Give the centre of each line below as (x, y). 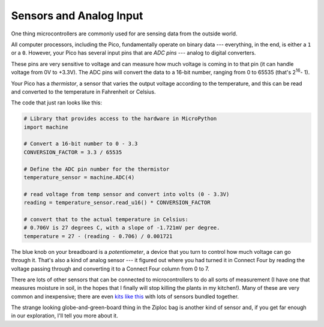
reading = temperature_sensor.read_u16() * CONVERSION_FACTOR (117, 203)
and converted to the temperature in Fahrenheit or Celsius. (83, 91)
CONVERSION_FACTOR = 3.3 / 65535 (73, 152)
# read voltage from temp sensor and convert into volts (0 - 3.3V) (127, 194)
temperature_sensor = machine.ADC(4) (79, 177)
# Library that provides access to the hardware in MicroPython (120, 119)
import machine (46, 127)
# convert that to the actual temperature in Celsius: (106, 219)
